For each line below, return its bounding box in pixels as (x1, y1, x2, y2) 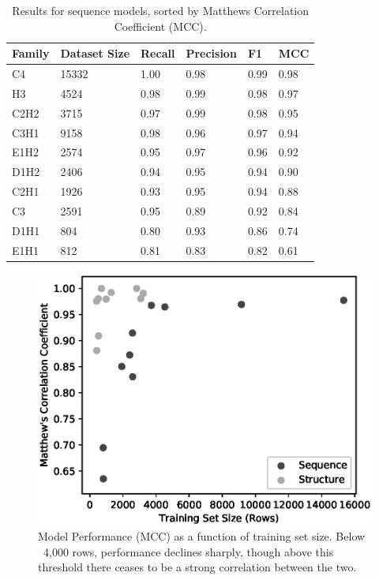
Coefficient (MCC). (114, 17, 207, 34)
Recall (141, 45, 175, 62)
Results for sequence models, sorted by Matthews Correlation (12, 2, 310, 18)
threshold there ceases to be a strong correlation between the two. (38, 559, 357, 575)
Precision (186, 45, 237, 62)
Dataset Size (60, 45, 130, 62)
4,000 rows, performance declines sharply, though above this (43, 543, 334, 559)
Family (12, 45, 50, 62)
